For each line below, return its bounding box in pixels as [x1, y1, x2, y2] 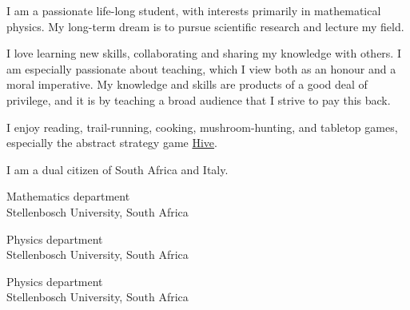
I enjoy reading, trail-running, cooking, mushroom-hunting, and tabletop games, [6, 118, 398, 135]
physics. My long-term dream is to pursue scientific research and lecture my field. [6, 18, 404, 34]
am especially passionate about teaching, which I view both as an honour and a [6, 60, 396, 77]
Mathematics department [6, 188, 130, 205]
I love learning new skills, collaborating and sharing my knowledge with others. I [6, 45, 401, 62]
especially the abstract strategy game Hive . [6, 134, 217, 151]
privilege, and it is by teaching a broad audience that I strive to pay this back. [6, 91, 391, 108]
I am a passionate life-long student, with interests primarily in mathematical [6, 2, 381, 18]
